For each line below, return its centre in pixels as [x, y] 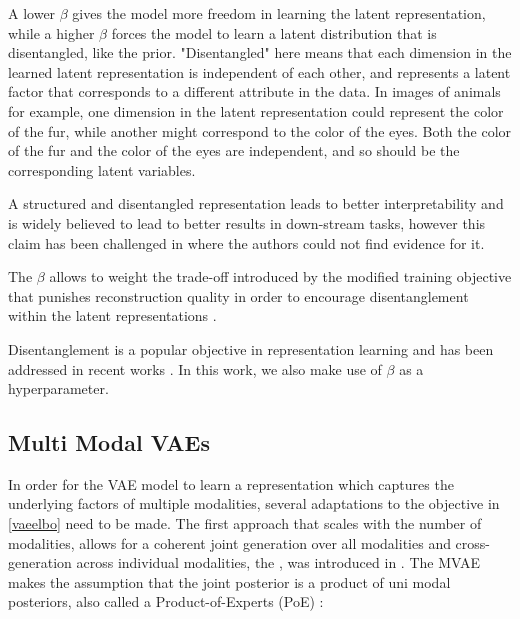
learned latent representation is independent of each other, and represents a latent [259, 71]
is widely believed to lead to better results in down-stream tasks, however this [247, 222]
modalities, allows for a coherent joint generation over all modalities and [229, 542]
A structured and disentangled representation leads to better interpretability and [256, 203]
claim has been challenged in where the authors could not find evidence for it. [246, 242]
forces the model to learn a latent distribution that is [274, 32]
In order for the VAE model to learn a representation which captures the [231, 483]
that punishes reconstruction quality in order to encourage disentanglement [238, 295]
